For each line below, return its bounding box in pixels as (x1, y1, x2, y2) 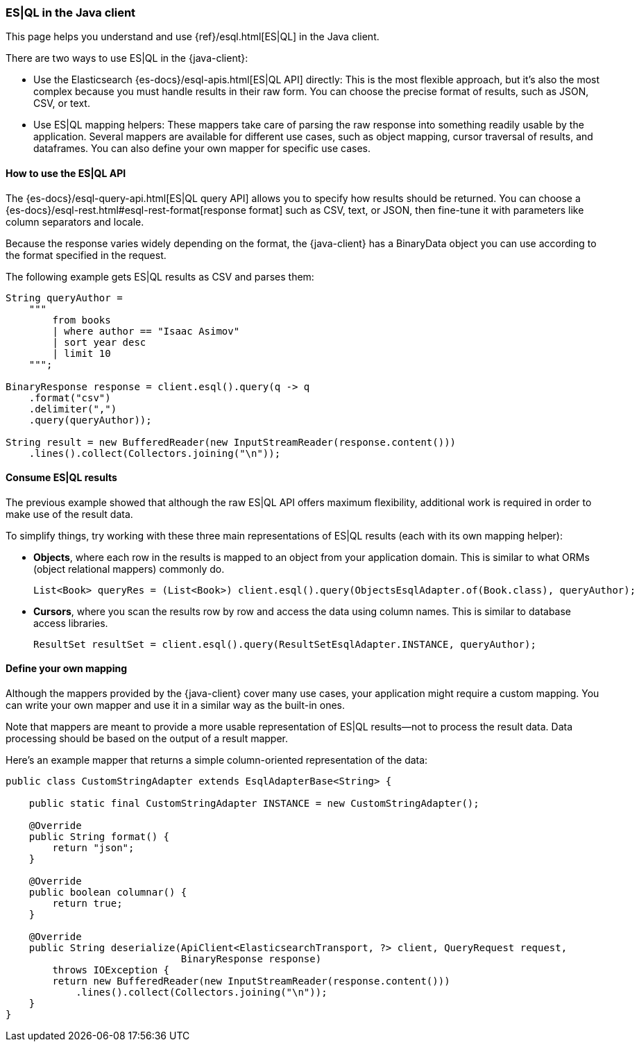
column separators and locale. (6, 215, 144, 228)
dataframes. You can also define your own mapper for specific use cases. (33, 142, 370, 155)
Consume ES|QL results (6, 471, 117, 484)
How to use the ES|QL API (6, 167, 126, 179)
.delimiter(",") (28, 403, 117, 414)
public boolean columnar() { (28, 887, 187, 898)
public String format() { (28, 831, 170, 843)
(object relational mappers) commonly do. (33, 562, 225, 575)
